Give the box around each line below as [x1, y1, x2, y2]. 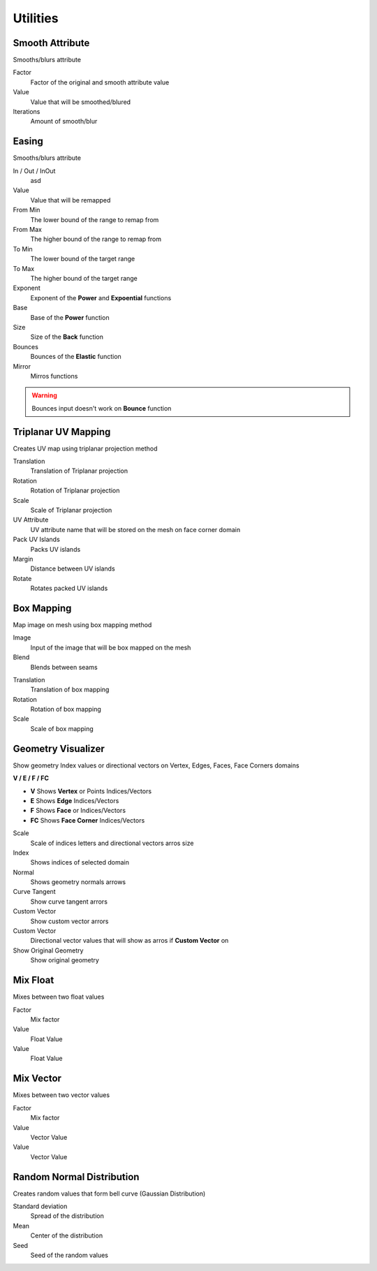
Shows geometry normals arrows [30, 878, 126, 886]
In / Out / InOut [13, 166, 56, 175]
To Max [13, 264, 35, 272]
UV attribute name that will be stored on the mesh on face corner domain [30, 525, 241, 534]
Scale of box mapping [30, 724, 94, 733]
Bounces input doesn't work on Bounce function [31, 404, 172, 412]
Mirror [13, 362, 31, 370]
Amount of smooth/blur [30, 117, 98, 126]
